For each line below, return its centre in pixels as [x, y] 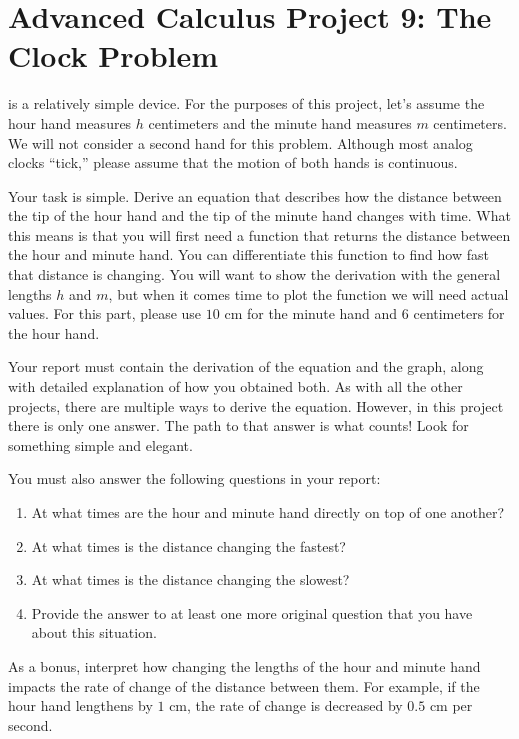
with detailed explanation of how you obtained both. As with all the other [235, 386]
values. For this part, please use [105, 313]
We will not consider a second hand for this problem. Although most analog [240, 142]
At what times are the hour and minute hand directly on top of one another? [268, 512]
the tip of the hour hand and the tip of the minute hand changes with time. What [259, 215]
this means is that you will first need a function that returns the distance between [259, 234]
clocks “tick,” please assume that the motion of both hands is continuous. [233, 162]
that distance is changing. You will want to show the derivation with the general [254, 274]
